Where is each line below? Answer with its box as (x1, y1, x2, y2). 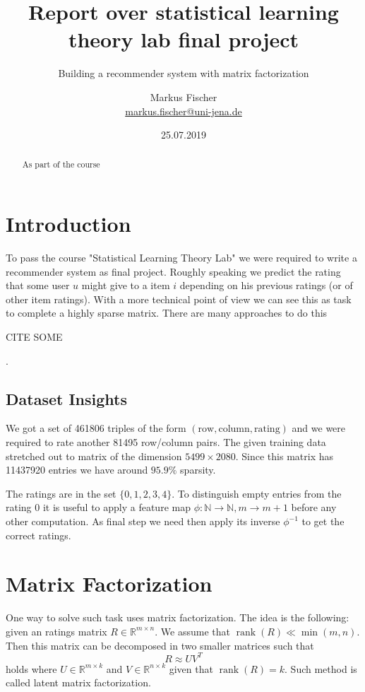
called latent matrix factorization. (6, 675, 151, 690)
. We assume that (155, 623, 230, 638)
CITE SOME (6, 329, 63, 344)
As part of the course (22, 158, 100, 170)
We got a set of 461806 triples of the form (6, 421, 186, 435)
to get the (301, 514, 345, 528)
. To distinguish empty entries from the (172, 486, 342, 500)
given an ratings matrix (6, 623, 107, 638)
